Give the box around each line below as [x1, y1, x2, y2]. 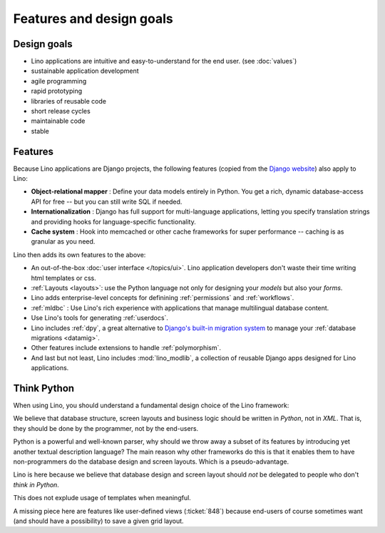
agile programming [31, 76, 87, 85]
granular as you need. [31, 237, 96, 246]
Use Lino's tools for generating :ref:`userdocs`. [31, 314, 169, 322]
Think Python [13, 382, 75, 394]
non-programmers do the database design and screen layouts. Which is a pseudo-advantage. [13, 457, 289, 466]
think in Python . [13, 480, 60, 489]
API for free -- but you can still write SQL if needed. [31, 197, 183, 206]
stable [31, 126, 50, 135]
